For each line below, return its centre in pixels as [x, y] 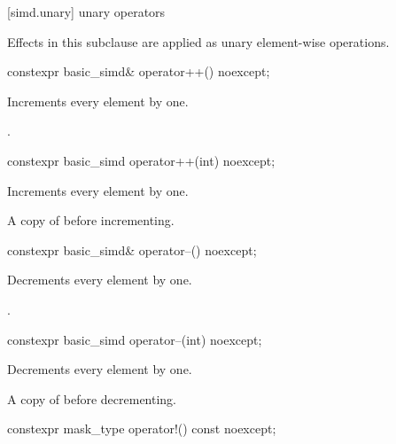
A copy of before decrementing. [92, 398]
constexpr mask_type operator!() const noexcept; [142, 428]
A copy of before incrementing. [91, 220]
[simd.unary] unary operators [86, 12]
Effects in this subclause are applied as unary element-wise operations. [198, 41]
